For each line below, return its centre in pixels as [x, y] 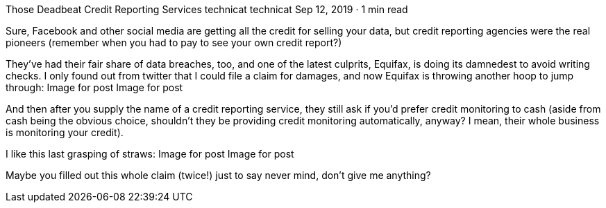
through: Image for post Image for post [94, 87]
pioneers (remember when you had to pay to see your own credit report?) [174, 42]
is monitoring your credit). [65, 132]
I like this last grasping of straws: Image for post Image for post [150, 154]
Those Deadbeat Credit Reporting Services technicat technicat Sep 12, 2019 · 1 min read [207, 9]
